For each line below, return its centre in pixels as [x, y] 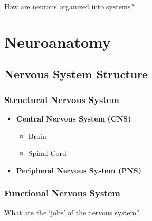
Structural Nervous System [62, 99]
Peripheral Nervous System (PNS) [79, 170]
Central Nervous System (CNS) [74, 118]
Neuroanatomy [58, 41]
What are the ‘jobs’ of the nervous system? [72, 212]
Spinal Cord [47, 153]
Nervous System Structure [76, 74]
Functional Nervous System [62, 193]
